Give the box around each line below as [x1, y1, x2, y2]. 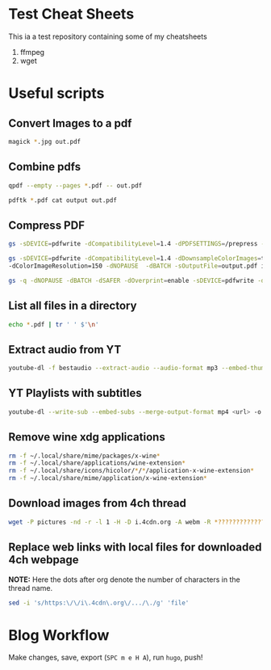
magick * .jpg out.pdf [8, 137, 81, 145]
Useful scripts [8, 84, 105, 103]
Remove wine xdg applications [8, 430, 165, 445]
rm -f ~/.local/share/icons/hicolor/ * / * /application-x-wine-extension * [8, 466, 254, 475]
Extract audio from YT [8, 343, 122, 356]
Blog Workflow [8, 626, 110, 644]
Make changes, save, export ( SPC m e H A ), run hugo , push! [8, 652, 203, 663]
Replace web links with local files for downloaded [8, 541, 262, 554]
